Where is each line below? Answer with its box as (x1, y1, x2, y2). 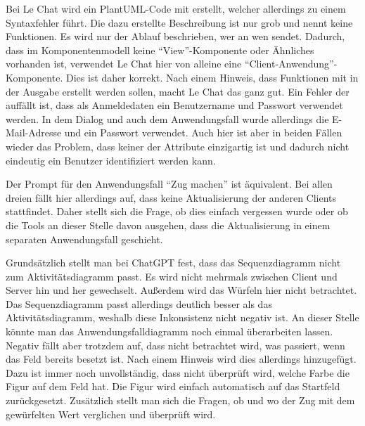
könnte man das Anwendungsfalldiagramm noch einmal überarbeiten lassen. (6, 324, 333, 339)
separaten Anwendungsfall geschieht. (6, 231, 163, 246)
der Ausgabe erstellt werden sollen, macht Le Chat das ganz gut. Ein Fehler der (6, 84, 350, 98)
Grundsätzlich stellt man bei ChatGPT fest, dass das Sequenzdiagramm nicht (6, 255, 341, 270)
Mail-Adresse (6, 125, 62, 140)
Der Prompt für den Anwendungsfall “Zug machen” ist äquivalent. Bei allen (6, 176, 333, 191)
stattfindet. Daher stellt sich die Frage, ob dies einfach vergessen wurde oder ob (6, 204, 348, 219)
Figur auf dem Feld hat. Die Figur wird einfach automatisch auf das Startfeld (6, 379, 340, 394)
